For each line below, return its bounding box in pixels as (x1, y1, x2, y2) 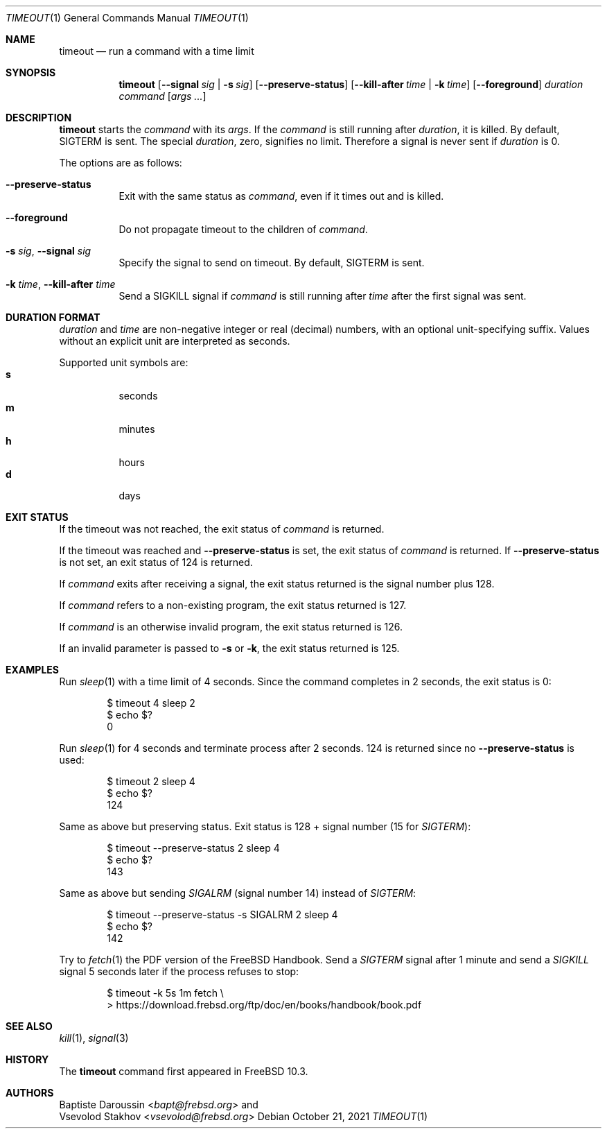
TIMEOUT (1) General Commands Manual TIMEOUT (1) (6, 12, 249, 24)
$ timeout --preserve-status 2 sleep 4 (107, 842, 280, 854)
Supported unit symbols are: (59, 356, 188, 368)
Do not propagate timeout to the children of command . (118, 223, 368, 235)
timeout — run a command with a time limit (59, 45, 254, 57)
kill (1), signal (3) (59, 1032, 129, 1044)
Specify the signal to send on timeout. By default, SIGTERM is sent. (118, 257, 425, 268)
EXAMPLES (6, 664, 59, 676)
